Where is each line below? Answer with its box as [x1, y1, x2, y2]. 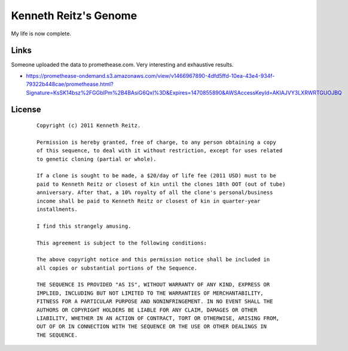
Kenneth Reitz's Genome [11, 9, 138, 22]
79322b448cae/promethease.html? [26, 81, 114, 88]
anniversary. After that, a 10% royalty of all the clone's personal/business [36, 189, 273, 196]
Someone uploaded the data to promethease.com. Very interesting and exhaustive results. [11, 61, 234, 68]
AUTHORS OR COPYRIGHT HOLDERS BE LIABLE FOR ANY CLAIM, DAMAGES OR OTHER [36, 306, 258, 313]
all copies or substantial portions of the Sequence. [36, 264, 197, 271]
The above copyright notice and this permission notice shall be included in [36, 256, 270, 263]
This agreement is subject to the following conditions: [36, 240, 207, 246]
